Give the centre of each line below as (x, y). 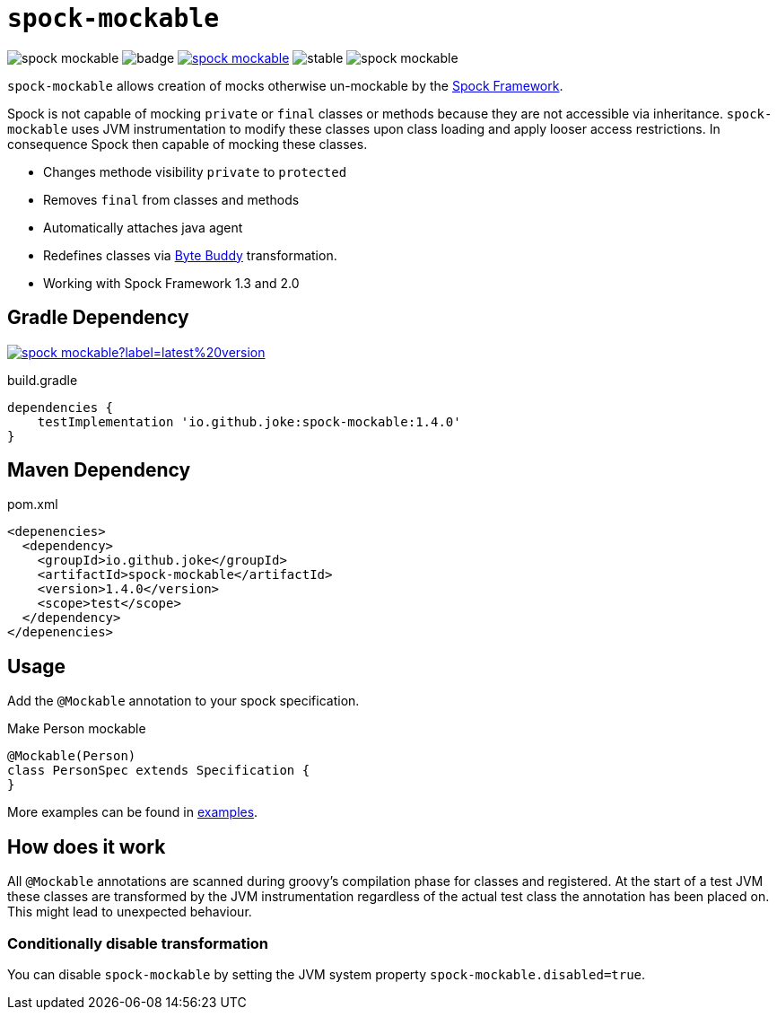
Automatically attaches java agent (143, 227)
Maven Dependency (99, 470)
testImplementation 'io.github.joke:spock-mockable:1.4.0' (249, 421)
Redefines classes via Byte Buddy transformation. (190, 255)
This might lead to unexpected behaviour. (130, 912)
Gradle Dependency (98, 318)
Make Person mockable (77, 729)
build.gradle (43, 380)
